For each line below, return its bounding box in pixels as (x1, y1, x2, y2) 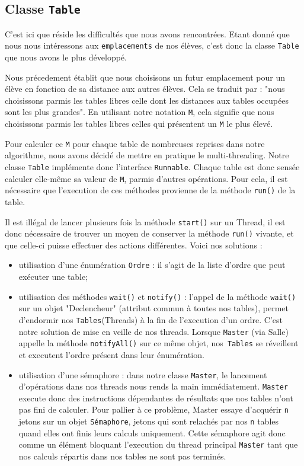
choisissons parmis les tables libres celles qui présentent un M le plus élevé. (5, 117, 273, 130)
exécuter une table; (18, 270, 88, 283)
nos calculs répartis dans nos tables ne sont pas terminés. (18, 449, 226, 462)
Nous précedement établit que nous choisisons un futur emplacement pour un (5, 71, 286, 83)
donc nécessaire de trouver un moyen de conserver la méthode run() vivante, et (5, 227, 294, 240)
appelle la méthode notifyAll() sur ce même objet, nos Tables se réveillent (18, 337, 299, 349)
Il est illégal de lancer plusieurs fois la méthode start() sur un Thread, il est (5, 215, 286, 228)
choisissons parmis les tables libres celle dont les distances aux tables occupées (5, 94, 289, 106)
